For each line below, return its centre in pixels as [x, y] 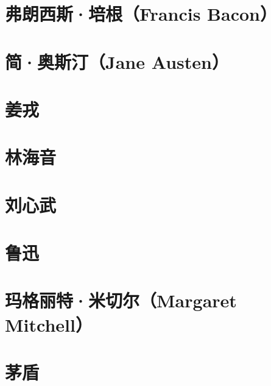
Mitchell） [49, 324]
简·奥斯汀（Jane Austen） [117, 61]
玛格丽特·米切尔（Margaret [121, 300]
